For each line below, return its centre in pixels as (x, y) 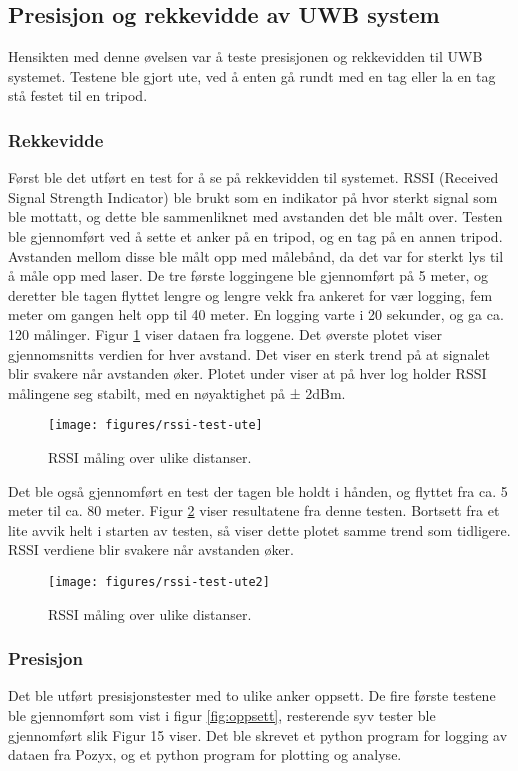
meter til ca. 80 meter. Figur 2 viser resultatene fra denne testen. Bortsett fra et (254, 510)
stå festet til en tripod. (78, 95)
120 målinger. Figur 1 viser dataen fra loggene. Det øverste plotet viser (225, 333)
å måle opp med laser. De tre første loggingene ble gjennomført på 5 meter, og (248, 275)
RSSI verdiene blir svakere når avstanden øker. (151, 549)
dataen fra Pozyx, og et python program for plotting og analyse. (205, 754)
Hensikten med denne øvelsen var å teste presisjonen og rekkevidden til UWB (245, 56)
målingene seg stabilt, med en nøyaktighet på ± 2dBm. (177, 392)
